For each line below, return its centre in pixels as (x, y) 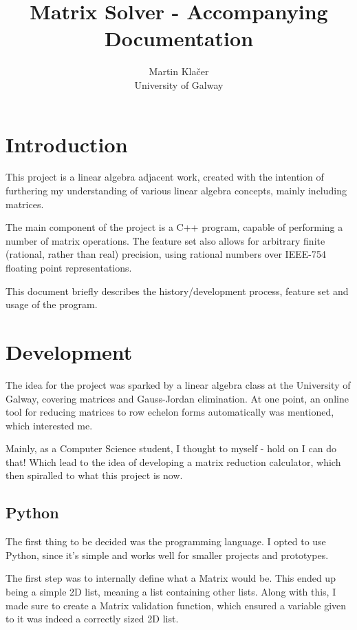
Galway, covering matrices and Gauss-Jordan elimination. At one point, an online (177, 398)
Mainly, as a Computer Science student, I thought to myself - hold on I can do (171, 448)
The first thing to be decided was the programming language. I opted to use (166, 541)
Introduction (67, 144)
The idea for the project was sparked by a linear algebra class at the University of (178, 384)
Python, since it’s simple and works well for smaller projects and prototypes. (167, 555)
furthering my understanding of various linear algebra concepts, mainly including (176, 191)
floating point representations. (69, 267)
